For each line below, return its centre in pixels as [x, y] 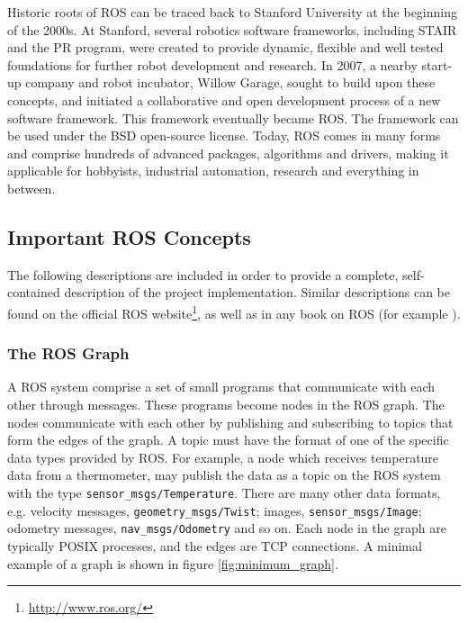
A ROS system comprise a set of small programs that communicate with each [221, 387]
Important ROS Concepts [129, 236]
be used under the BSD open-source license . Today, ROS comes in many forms [224, 135]
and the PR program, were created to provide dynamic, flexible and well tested [225, 47]
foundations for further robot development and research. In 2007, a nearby [212, 64]
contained [34, 292]
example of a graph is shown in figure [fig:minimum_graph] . [173, 563]
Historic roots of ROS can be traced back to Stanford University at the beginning [232, 12]
